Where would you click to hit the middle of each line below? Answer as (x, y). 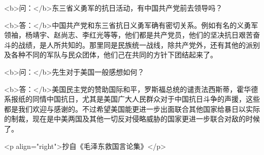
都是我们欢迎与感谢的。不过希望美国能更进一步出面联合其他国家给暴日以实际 (132, 108)
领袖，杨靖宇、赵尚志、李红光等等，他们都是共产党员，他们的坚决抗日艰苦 (128, 35)
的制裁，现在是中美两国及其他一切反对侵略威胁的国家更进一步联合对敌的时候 (132, 119)
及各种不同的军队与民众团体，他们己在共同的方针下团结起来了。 (111, 55)
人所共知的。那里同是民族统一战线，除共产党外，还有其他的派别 (153, 44)
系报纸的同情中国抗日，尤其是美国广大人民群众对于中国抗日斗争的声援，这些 (132, 99)
